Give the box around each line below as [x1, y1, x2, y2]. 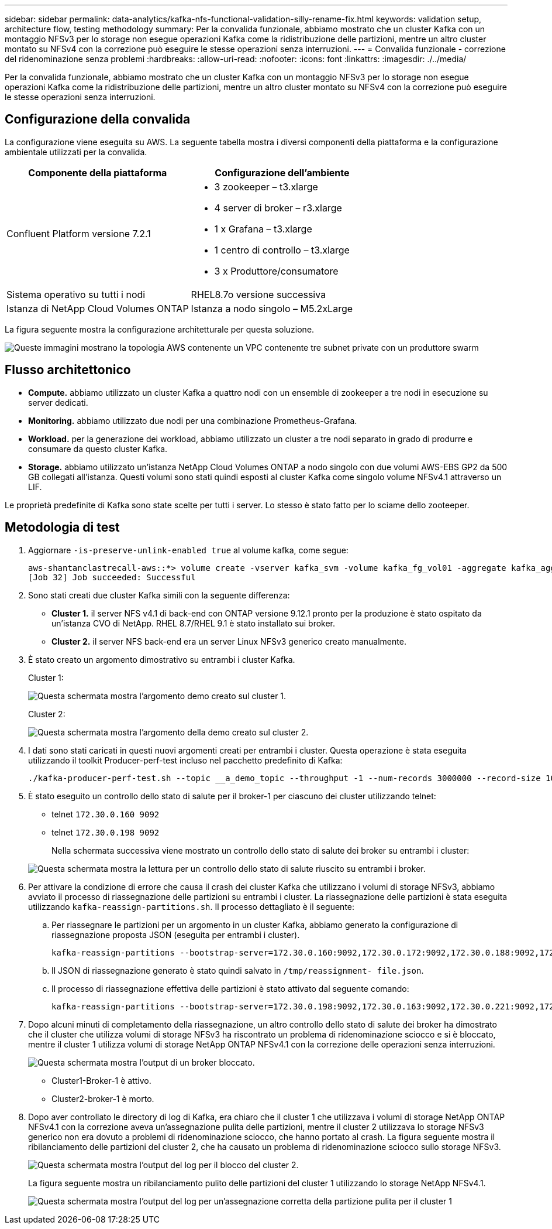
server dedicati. [28, 397, 88, 408]
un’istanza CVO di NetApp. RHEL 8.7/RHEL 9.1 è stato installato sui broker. [51, 618, 336, 628]
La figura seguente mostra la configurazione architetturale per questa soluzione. [5, 324, 315, 334]
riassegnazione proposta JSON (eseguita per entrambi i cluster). [51, 929, 300, 940]
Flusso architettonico [5, 362, 131, 378]
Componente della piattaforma [28, 166, 167, 179]
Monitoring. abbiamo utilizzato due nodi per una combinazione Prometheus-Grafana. [28, 415, 357, 426]
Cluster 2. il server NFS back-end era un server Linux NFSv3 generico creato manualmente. [51, 636, 406, 646]
